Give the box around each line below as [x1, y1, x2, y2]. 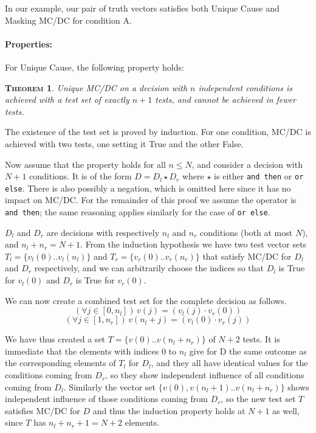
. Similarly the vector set [63, 380, 156, 393]
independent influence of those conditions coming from [5, 392, 208, 405]
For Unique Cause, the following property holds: [5, 60, 184, 73]
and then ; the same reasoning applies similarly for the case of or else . [5, 206, 270, 218]
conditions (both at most [200, 226, 293, 238]
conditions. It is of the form [29, 170, 132, 182]
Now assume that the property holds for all [5, 158, 166, 170]
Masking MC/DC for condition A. [5, 13, 132, 26]
